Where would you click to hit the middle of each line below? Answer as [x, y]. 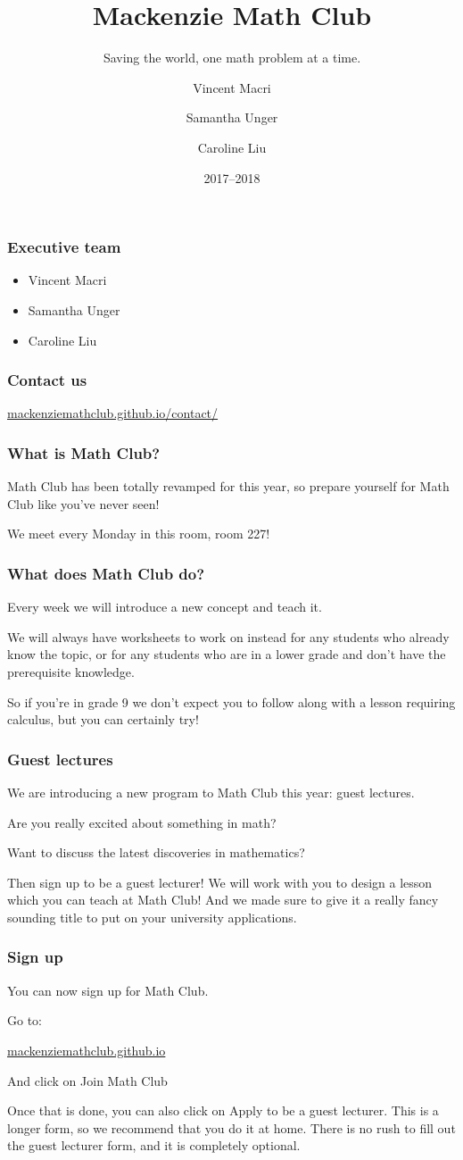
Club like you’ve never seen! [83, 503]
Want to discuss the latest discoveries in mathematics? [156, 852]
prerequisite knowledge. [71, 671]
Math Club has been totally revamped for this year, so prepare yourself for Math [228, 486]
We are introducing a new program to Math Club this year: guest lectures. [211, 792]
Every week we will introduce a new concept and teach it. [165, 607]
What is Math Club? [84, 452]
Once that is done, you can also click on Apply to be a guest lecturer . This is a [223, 1110]
